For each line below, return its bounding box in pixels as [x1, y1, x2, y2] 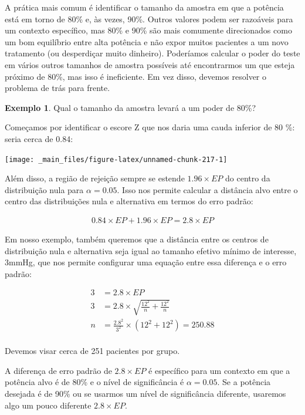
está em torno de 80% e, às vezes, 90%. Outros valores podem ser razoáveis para [5, 12, 293, 25]
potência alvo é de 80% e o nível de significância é [5, 376, 184, 388]
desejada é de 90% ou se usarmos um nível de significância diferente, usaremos [5, 387, 286, 399]
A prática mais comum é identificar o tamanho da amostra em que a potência [5, 1, 284, 13]
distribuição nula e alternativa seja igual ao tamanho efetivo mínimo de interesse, [5, 244, 297, 257]
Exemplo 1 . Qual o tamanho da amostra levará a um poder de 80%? [5, 101, 256, 113]
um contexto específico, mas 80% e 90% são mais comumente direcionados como [5, 24, 292, 36]
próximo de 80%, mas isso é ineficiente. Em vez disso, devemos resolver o [5, 70, 267, 82]
